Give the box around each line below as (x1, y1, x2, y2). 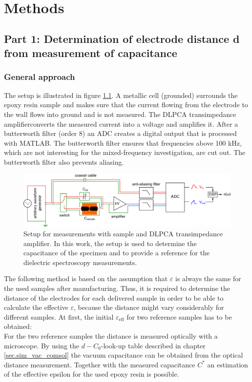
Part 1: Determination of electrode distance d (4, 31, 240, 46)
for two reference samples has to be (126, 311, 232, 322)
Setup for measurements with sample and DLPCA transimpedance (23, 229, 223, 238)
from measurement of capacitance (4, 45, 177, 60)
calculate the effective (4, 302, 68, 312)
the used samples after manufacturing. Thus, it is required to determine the (4, 283, 230, 293)
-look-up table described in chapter (101, 340, 206, 350)
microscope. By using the (4, 340, 79, 350)
